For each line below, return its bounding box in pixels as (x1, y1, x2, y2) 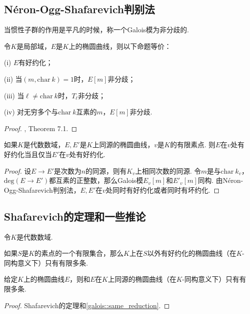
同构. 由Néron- (198, 175, 243, 185)
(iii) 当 (4, 90, 24, 100)
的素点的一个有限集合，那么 (34, 248, 124, 258)
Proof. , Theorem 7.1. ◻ (4, 123, 77, 133)
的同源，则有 (85, 165, 127, 176)
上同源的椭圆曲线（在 (108, 274, 177, 284)
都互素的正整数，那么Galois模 (49, 175, 143, 185)
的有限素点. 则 (170, 139, 216, 150)
